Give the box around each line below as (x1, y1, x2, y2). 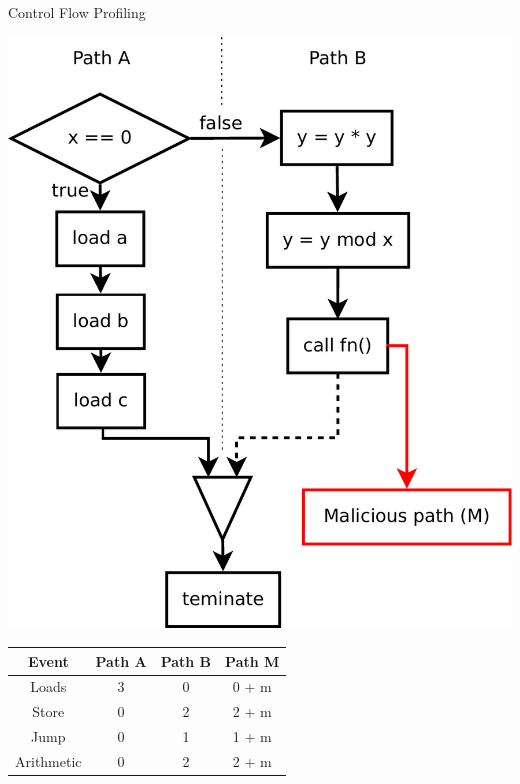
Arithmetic (15, 750, 82, 771)
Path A (95, 650, 147, 671)
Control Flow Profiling (8, 2, 146, 22)
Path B (160, 650, 212, 671)
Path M (225, 650, 280, 671)
